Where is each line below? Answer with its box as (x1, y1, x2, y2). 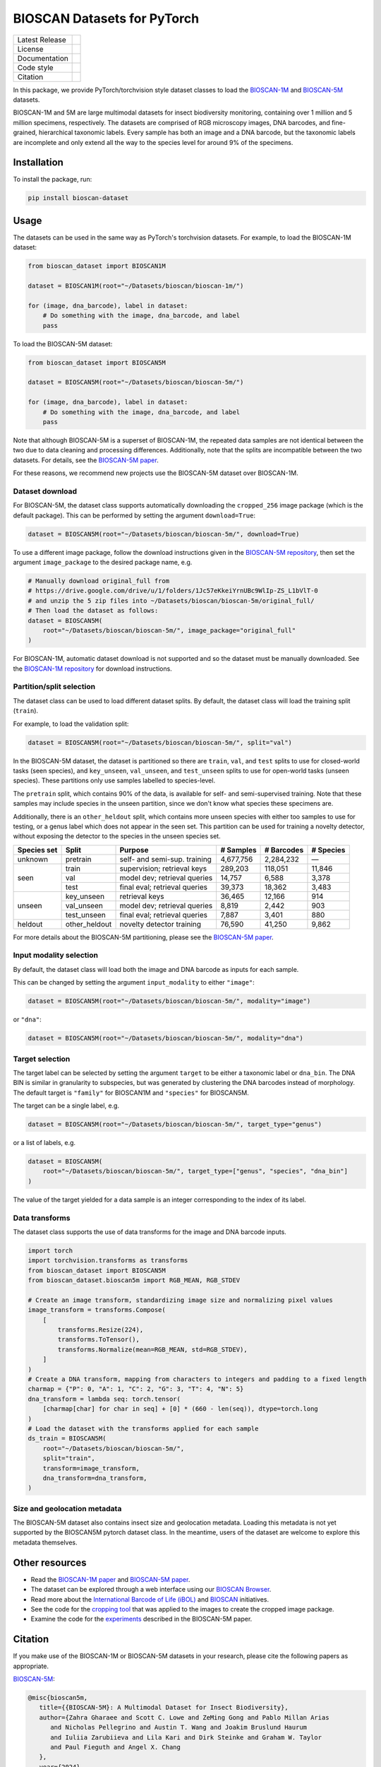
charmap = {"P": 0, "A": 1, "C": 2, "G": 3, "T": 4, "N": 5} (28, 1385, 244, 1393)
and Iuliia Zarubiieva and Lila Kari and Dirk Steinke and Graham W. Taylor (50, 1733, 322, 1742)
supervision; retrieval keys (119, 863, 207, 873)
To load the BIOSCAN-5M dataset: (13, 339, 113, 348)
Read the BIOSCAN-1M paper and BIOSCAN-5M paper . (30, 1575, 190, 1583)
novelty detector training (119, 919, 201, 929)
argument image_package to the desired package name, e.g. (13, 558, 193, 566)
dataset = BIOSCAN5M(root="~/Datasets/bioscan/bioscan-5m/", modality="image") (28, 997, 311, 1005)
